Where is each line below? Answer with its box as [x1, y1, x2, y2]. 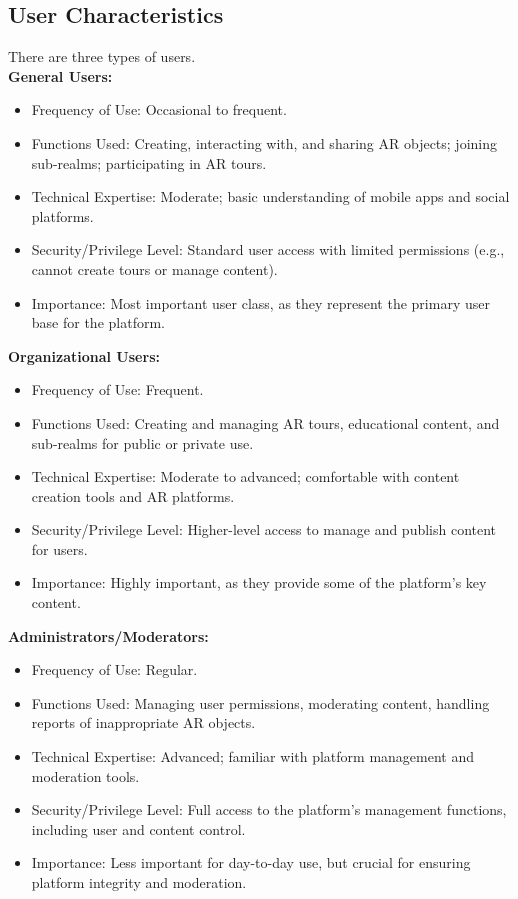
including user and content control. [31, 818, 246, 839]
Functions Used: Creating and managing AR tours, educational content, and [31, 412, 500, 433]
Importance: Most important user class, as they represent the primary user [31, 292, 490, 313]
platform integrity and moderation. [31, 872, 247, 893]
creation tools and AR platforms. [31, 485, 235, 506]
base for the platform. [31, 312, 165, 333]
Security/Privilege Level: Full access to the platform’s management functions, [31, 799, 507, 820]
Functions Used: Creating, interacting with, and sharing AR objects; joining [31, 132, 498, 153]
